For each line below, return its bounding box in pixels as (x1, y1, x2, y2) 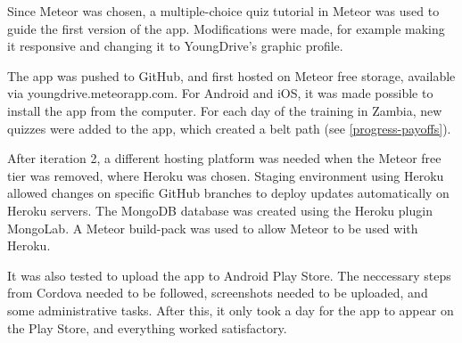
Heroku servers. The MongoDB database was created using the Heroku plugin (7, 200, 433, 219)
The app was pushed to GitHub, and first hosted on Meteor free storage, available (7, 66, 456, 85)
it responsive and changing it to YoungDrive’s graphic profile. (7, 37, 343, 55)
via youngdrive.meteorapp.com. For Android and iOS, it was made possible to (7, 84, 433, 102)
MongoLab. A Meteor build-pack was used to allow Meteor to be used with (7, 218, 418, 237)
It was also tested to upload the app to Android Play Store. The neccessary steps (7, 265, 451, 284)
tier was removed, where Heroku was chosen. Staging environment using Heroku (7, 166, 444, 184)
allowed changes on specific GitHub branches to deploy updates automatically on (7, 184, 450, 202)
